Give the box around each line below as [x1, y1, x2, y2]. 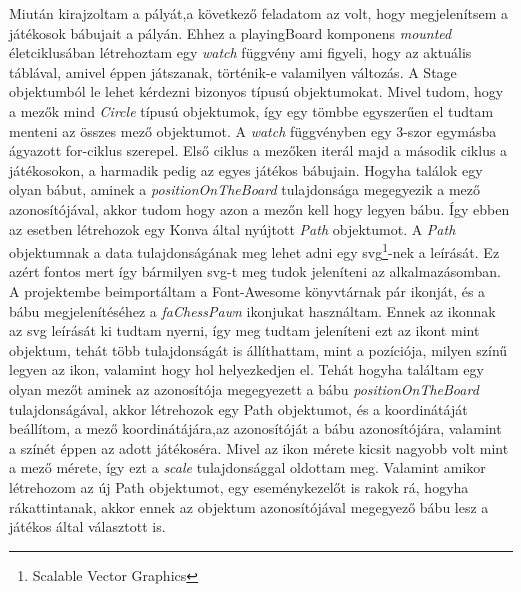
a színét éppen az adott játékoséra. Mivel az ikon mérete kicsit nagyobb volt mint [9, 437, 509, 458]
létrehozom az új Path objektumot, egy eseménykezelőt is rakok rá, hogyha [9, 476, 469, 497]
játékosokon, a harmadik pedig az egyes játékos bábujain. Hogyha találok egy [9, 159, 483, 180]
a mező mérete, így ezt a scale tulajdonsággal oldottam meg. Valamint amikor [9, 457, 486, 478]
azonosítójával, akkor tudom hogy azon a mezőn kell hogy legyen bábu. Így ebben [9, 198, 510, 219]
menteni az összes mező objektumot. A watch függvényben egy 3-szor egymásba [9, 120, 497, 141]
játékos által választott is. [9, 516, 166, 537]
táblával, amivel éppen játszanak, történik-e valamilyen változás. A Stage [9, 61, 457, 82]
